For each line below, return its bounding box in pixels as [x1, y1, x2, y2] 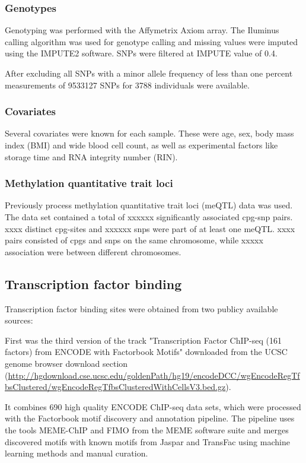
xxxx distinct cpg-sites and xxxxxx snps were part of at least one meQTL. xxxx [5, 222, 295, 234]
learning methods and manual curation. [5, 447, 148, 459]
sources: [5, 314, 33, 326]
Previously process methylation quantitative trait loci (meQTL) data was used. [5, 199, 293, 211]
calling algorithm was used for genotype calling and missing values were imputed [5, 35, 298, 47]
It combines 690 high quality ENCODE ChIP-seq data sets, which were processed [5, 400, 301, 413]
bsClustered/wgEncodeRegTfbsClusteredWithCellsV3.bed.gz [5, 380, 226, 393]
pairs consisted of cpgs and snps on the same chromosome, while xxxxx [5, 234, 263, 246]
